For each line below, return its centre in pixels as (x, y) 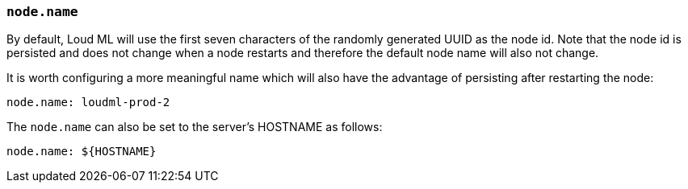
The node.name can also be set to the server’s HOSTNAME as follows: (195, 127)
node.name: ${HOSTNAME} (82, 152)
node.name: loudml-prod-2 (88, 103)
